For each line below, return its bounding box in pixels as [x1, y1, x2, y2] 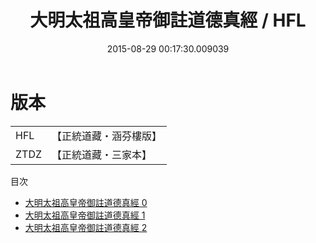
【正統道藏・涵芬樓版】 [51, 129, 163, 143]
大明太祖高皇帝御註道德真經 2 [24, 221, 148, 233]
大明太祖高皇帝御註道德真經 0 [24, 196, 148, 208]
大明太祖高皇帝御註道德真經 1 [24, 209, 146, 221]
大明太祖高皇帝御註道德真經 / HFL [29, 9, 307, 32]
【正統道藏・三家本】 [51, 147, 153, 161]
